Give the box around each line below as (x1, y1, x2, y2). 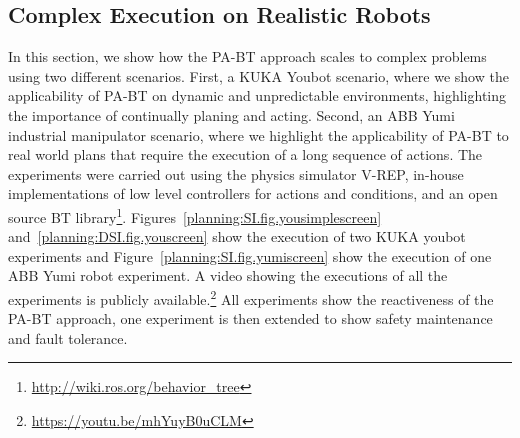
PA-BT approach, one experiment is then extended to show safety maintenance (8, 308, 493, 329)
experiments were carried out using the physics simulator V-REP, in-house (8, 163, 464, 184)
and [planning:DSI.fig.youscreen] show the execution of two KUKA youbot (8, 226, 466, 247)
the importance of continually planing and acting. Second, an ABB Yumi (8, 104, 455, 125)
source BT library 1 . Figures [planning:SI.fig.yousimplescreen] (8, 203, 382, 227)
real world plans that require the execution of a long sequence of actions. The (8, 144, 483, 165)
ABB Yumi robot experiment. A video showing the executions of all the (8, 265, 448, 286)
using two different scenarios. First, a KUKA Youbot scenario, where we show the (8, 65, 509, 86)
